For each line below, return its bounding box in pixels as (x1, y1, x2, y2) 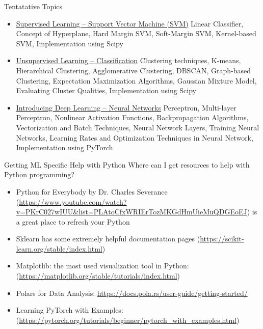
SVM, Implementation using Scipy (16, 38, 123, 48)
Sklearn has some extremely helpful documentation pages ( (16, 233, 200, 244)
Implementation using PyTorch (16, 142, 113, 153)
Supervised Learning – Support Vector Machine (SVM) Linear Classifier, (16, 18, 244, 29)
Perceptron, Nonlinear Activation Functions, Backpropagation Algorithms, (16, 112, 249, 123)
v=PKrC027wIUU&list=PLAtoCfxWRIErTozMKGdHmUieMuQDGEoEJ (16, 206, 247, 217)
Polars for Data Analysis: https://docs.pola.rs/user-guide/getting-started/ (16, 287, 248, 298)
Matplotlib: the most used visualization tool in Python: (16, 260, 189, 271)
